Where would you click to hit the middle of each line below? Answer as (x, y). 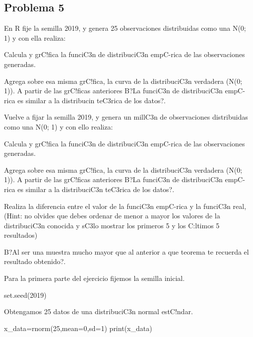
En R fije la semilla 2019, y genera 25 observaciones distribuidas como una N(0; (125, 28)
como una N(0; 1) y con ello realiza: (59, 126)
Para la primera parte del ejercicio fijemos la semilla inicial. (95, 278)
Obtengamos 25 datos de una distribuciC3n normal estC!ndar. (98, 311)
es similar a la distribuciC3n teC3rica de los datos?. (96, 189)
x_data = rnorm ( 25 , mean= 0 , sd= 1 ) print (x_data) (78, 328)
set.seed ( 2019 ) (25, 295)
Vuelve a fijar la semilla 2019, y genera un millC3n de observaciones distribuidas (126, 117)
